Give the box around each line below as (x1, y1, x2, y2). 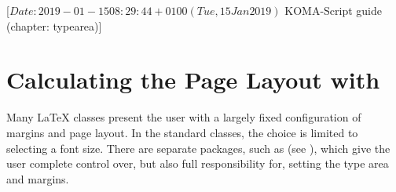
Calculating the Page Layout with (6, 63, 380, 96)
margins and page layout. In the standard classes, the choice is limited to (6, 124, 358, 140)
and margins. (6, 170, 69, 187)
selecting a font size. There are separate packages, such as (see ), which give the (6, 139, 390, 156)
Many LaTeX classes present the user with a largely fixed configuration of (6, 109, 361, 125)
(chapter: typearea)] (6, 17, 102, 34)
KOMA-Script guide (284, 2, 383, 18)
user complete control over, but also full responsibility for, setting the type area (6, 155, 389, 172)
